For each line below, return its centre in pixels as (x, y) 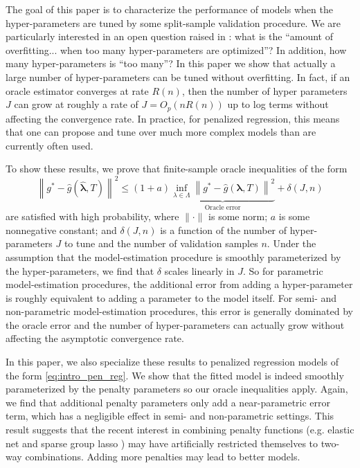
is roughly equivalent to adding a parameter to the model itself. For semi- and (171, 297)
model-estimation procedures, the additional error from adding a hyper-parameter (179, 284)
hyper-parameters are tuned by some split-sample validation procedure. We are (173, 22)
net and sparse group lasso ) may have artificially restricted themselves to (162, 443)
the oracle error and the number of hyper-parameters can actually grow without (175, 324)
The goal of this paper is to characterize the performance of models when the (169, 9)
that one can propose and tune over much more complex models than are (161, 132)
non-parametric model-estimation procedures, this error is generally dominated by (179, 311)
